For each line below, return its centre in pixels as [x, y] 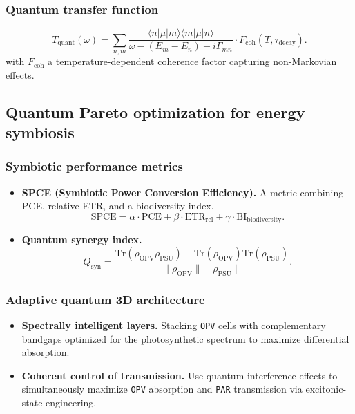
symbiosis [40, 132]
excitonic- [326, 389]
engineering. [71, 403]
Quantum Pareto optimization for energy [155, 112]
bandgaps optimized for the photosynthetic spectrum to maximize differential [185, 338]
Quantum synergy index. [82, 239]
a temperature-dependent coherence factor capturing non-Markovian [192, 61]
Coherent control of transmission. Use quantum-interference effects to [180, 375]
